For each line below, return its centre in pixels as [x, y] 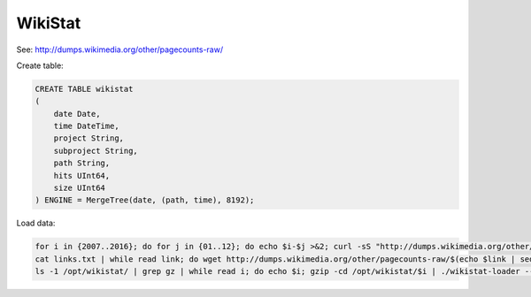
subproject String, [96, 151]
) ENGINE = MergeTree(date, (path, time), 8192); [145, 200]
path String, [82, 163]
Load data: [36, 223]
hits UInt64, [82, 175]
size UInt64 [80, 188]
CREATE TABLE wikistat [84, 89]
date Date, [77, 114]
